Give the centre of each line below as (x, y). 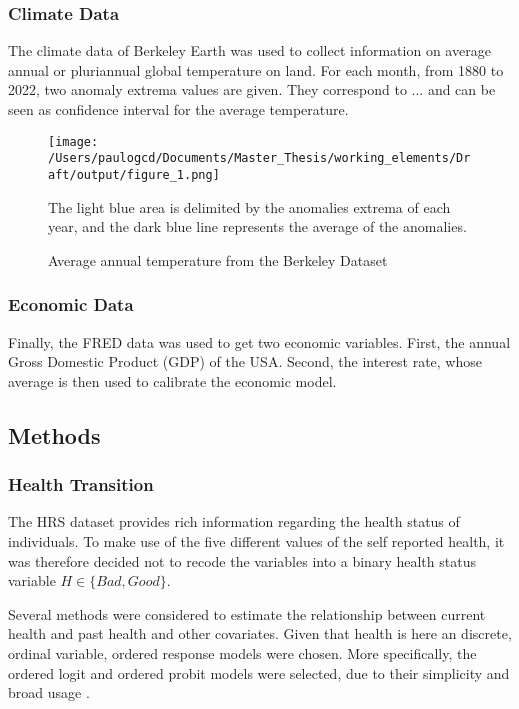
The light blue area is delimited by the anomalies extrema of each (249, 206)
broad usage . (49, 692)
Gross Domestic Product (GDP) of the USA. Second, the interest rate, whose (245, 361)
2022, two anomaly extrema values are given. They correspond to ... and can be (252, 89)
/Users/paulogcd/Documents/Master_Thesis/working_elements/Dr (259, 158)
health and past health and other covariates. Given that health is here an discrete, (260, 633)
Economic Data (71, 304)
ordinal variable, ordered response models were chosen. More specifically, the (242, 652)
